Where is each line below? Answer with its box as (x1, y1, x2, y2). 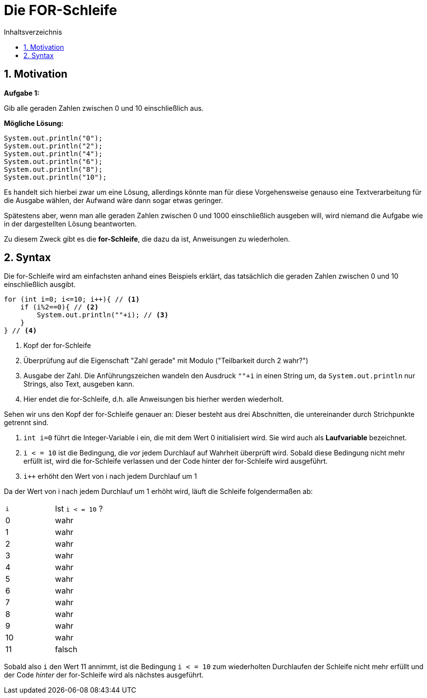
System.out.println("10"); (4, 173, 107, 181)
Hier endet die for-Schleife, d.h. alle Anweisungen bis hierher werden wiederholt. (23, 395, 284, 404)
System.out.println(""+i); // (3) (37, 311, 169, 319)
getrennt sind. (4, 418, 49, 427)
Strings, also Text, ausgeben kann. (23, 380, 135, 389)
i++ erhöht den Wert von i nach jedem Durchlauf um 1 (23, 472, 197, 481)
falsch (55, 644, 78, 655)
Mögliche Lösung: (4, 119, 63, 127)
